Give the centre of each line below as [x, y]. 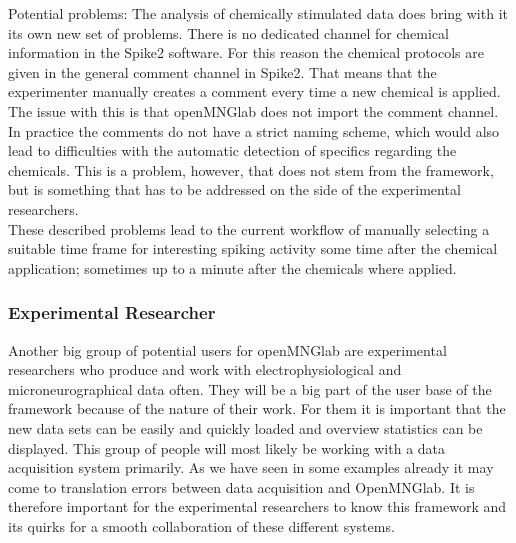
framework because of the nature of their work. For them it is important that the [257, 408]
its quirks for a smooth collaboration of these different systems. [201, 525]
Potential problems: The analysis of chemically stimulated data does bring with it [258, 13]
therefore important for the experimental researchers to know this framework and [257, 506]
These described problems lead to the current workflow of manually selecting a [249, 228]
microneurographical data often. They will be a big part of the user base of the [250, 388]
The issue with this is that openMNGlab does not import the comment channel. [253, 110]
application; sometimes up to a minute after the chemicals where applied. [232, 267]
